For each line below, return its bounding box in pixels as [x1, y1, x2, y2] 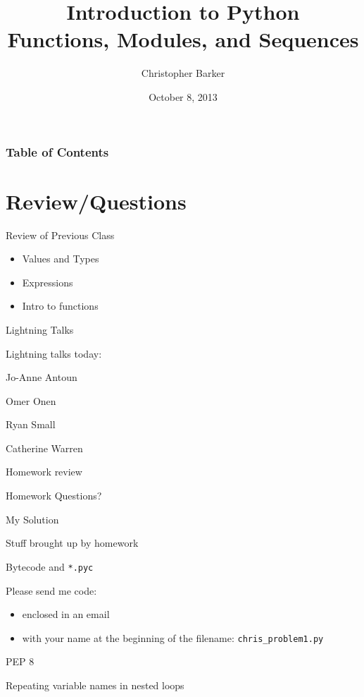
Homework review [6, 464, 82, 479]
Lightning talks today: [6, 346, 102, 360]
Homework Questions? [6, 488, 102, 503]
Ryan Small [6, 417, 56, 432]
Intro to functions [22, 298, 99, 313]
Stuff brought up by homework [6, 535, 139, 550]
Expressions [22, 274, 73, 289]
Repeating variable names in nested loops [6, 677, 184, 692]
